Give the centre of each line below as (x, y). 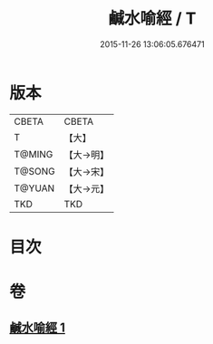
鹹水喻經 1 (38, 328)
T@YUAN (34, 188)
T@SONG (35, 171)
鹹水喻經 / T (152, 19)
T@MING (34, 154)
